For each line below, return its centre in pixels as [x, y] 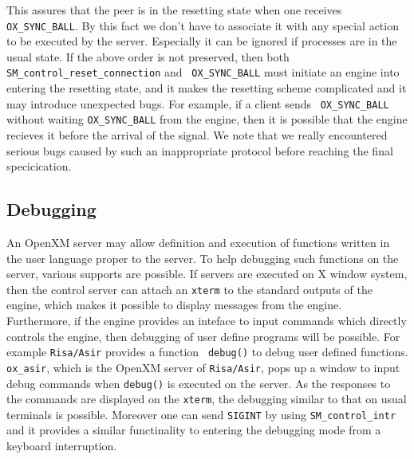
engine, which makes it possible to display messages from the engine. [174, 305]
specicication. [39, 166]
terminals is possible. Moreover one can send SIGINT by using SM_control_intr [201, 414]
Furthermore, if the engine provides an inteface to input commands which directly [207, 321]
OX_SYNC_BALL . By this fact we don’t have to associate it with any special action [203, 25]
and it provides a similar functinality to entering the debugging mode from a [194, 430]
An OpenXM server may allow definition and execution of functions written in [198, 242]
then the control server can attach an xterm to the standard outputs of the [189, 289]
